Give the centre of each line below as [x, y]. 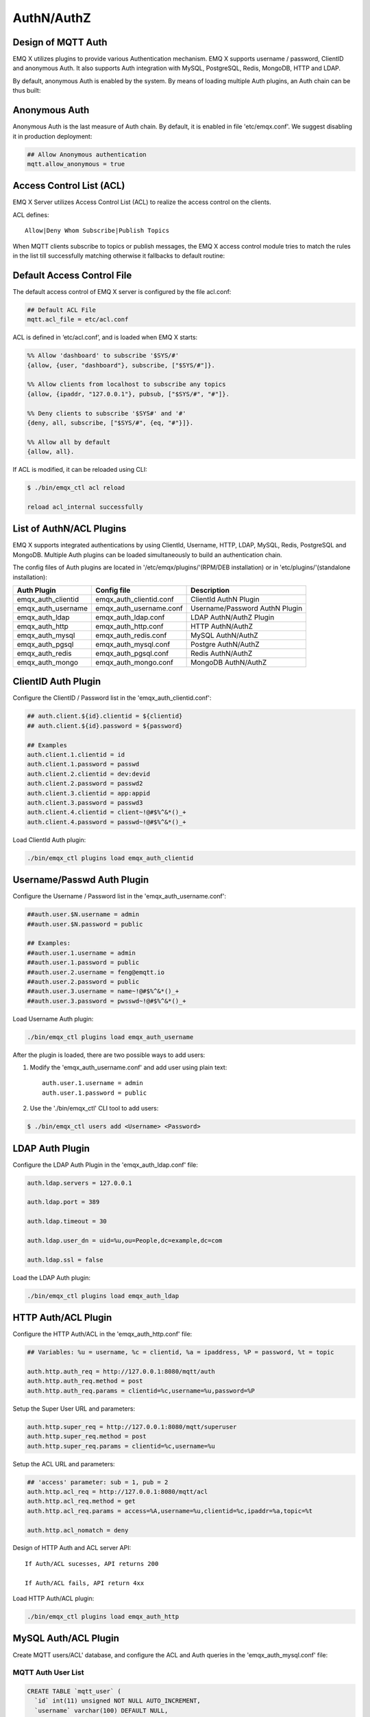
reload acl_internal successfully [85, 507]
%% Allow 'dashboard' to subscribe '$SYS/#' [103, 356]
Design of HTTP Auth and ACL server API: [72, 1548]
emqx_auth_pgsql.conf [132, 653]
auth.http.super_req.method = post [87, 1436]
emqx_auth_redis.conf [131, 635]
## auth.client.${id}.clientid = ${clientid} [105, 716]
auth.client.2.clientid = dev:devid [89, 774]
